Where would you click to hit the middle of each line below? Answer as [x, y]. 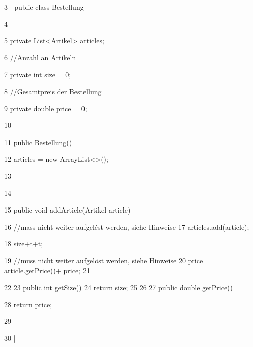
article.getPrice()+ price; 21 [47, 270]
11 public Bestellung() [38, 142]
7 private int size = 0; [38, 74]
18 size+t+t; [24, 244]
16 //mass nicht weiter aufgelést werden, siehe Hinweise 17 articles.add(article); [127, 226]
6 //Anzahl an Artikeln [40, 57]
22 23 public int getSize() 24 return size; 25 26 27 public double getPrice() [119, 287]
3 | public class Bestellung [44, 7]
